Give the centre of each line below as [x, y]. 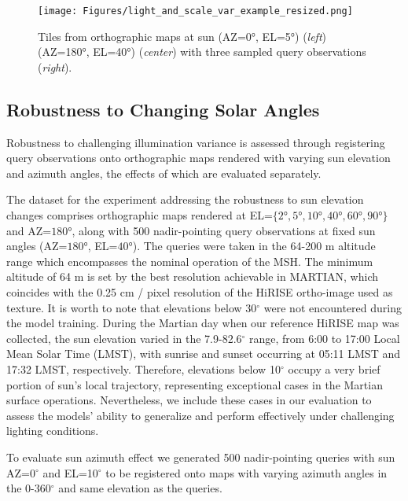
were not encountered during [333, 307]
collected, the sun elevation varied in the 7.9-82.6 [124, 338]
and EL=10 [70, 472]
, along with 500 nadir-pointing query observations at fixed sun [224, 230]
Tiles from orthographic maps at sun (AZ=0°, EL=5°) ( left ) [182, 36]
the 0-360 [29, 488]
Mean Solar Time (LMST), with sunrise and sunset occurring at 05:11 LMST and [203, 354]
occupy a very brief [334, 368]
